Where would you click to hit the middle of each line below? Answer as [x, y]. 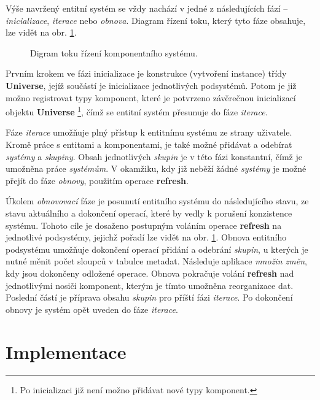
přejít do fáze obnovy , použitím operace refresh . [97, 180]
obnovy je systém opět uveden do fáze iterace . [92, 309]
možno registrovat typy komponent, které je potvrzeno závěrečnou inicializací [151, 97]
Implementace [66, 351]
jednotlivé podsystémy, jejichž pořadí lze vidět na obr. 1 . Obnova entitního [146, 237]
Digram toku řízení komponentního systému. [114, 52]
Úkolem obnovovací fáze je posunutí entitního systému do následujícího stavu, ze [157, 201]
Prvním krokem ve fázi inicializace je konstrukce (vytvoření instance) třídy [146, 73]
